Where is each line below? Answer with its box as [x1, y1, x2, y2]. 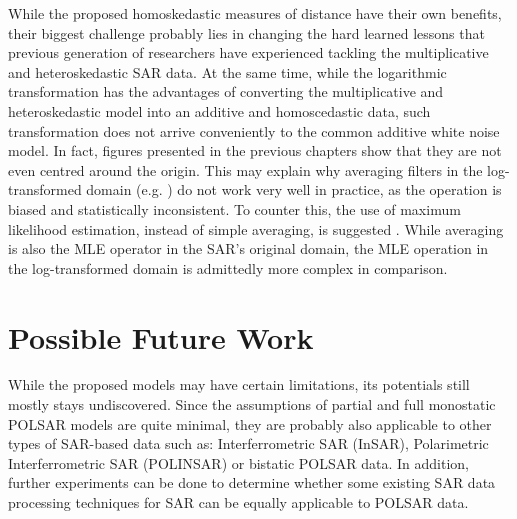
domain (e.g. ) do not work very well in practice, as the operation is [86, 179, 502, 200]
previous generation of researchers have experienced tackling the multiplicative [8, 42, 489, 63]
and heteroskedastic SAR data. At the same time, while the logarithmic [8, 61, 447, 82]
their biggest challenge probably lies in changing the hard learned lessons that [8, 22, 485, 43]
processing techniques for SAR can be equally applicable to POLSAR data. [8, 492, 469, 512]
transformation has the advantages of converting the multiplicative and [8, 81, 444, 102]
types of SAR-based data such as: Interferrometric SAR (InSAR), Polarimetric [8, 433, 489, 454]
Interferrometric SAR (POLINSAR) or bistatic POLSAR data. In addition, [8, 452, 469, 473]
